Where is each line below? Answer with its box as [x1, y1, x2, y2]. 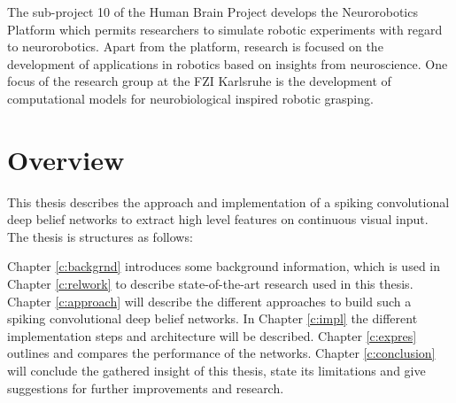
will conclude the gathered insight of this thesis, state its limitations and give [7, 361, 426, 380]
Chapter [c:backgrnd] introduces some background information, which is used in [7, 257, 441, 275]
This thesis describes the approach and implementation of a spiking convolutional [7, 192, 450, 211]
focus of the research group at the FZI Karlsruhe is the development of [7, 72, 391, 90]
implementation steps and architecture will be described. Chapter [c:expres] [7, 326, 417, 345]
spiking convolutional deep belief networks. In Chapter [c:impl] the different [7, 309, 418, 328]
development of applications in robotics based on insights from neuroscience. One [7, 54, 448, 73]
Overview [7, 141, 125, 177]
